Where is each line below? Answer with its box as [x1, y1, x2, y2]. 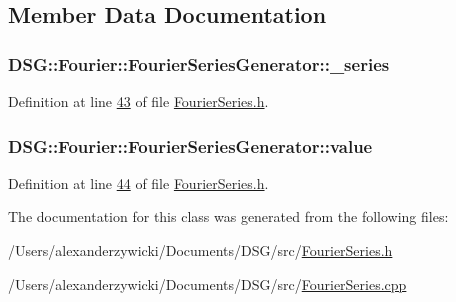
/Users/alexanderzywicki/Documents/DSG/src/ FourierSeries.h [8, 240, 393, 260]
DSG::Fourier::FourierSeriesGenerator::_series [8, 51, 390, 76]
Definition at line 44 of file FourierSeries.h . [8, 172, 269, 193]
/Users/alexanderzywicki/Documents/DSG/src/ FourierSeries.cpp [8, 273, 407, 294]
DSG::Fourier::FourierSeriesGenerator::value [8, 133, 373, 158]
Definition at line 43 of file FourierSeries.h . [8, 91, 269, 111]
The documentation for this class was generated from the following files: [8, 206, 449, 227]
